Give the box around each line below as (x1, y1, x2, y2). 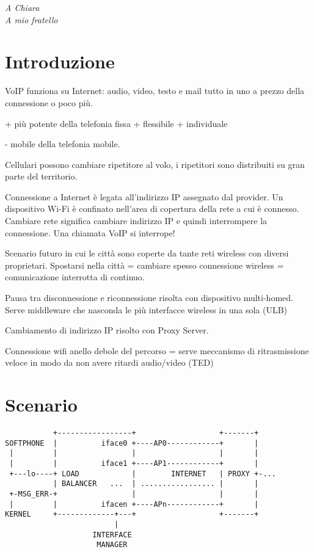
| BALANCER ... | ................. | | (53, 479, 259, 488)
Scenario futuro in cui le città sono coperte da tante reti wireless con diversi (5, 247, 289, 260)
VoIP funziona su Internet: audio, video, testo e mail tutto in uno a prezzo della (5, 84, 305, 97)
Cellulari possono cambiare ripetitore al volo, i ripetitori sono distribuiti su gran (5, 158, 305, 170)
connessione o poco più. (5, 96, 93, 109)
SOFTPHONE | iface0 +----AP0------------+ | (5, 438, 259, 448)
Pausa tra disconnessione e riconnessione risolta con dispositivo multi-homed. (5, 291, 293, 304)
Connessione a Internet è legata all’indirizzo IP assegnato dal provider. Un (5, 190, 283, 203)
